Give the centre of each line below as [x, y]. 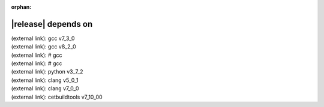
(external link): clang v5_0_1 [45, 80]
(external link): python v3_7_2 [47, 72]
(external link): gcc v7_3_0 [43, 38]
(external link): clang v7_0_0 [45, 88]
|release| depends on [52, 24]
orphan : [21, 7]
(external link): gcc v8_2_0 [43, 47]
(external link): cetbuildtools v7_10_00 [57, 97]
